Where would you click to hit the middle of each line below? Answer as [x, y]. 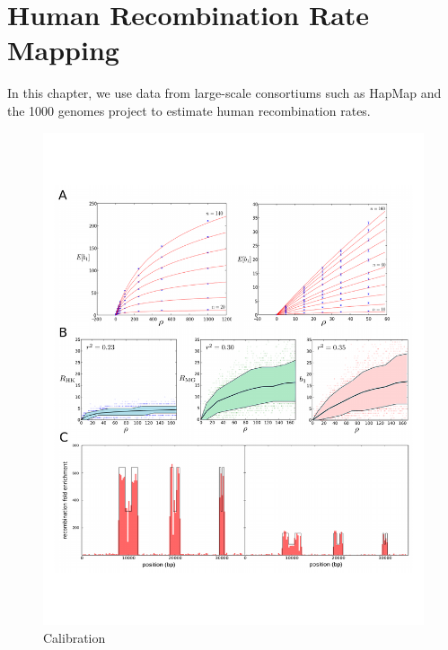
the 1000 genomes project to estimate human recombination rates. [189, 110]
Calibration [75, 637]
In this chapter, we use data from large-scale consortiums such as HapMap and [224, 93]
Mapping [63, 50]
